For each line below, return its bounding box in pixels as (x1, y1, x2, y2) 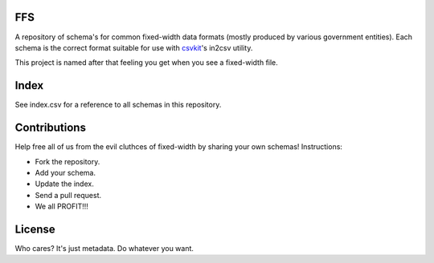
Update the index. (35, 179, 94, 188)
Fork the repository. (35, 156, 100, 166)
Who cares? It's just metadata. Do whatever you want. (14, 243, 194, 253)
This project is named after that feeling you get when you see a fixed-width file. (14, 58, 279, 67)
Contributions (14, 121, 86, 135)
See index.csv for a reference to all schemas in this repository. (14, 100, 222, 110)
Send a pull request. (35, 190, 102, 200)
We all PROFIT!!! (35, 201, 88, 212)
